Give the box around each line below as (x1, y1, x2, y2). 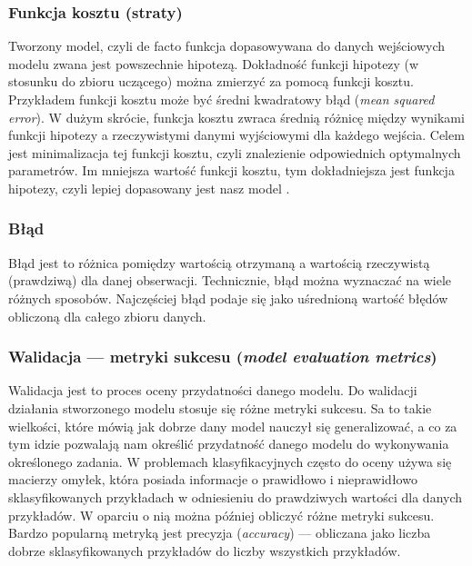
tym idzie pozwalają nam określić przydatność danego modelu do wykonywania (8, 434, 449, 453)
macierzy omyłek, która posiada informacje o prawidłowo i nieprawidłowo (8, 470, 417, 489)
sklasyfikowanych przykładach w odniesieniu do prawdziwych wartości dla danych (8, 487, 463, 506)
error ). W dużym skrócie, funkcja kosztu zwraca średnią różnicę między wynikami (8, 107, 465, 126)
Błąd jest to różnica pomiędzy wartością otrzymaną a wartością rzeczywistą (8, 253, 430, 272)
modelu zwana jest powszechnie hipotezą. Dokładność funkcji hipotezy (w (8, 54, 419, 73)
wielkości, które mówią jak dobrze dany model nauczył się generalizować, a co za (8, 416, 457, 435)
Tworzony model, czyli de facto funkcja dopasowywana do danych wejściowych (8, 36, 446, 55)
